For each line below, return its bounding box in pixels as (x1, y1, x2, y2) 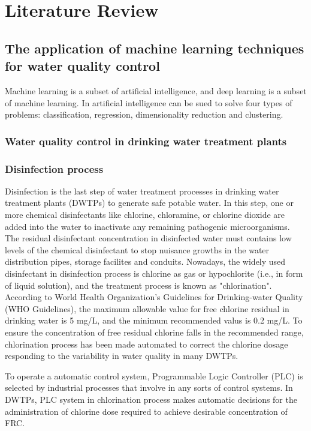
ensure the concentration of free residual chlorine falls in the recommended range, (5, 325, 304, 338)
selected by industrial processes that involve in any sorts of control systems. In (5, 381, 293, 394)
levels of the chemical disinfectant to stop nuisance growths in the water (5, 243, 270, 256)
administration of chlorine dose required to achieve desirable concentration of (5, 405, 288, 417)
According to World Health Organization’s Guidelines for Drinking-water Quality (5, 291, 303, 303)
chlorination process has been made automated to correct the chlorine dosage (5, 337, 288, 350)
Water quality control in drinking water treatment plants (5, 133, 287, 148)
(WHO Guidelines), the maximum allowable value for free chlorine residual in (5, 302, 289, 315)
